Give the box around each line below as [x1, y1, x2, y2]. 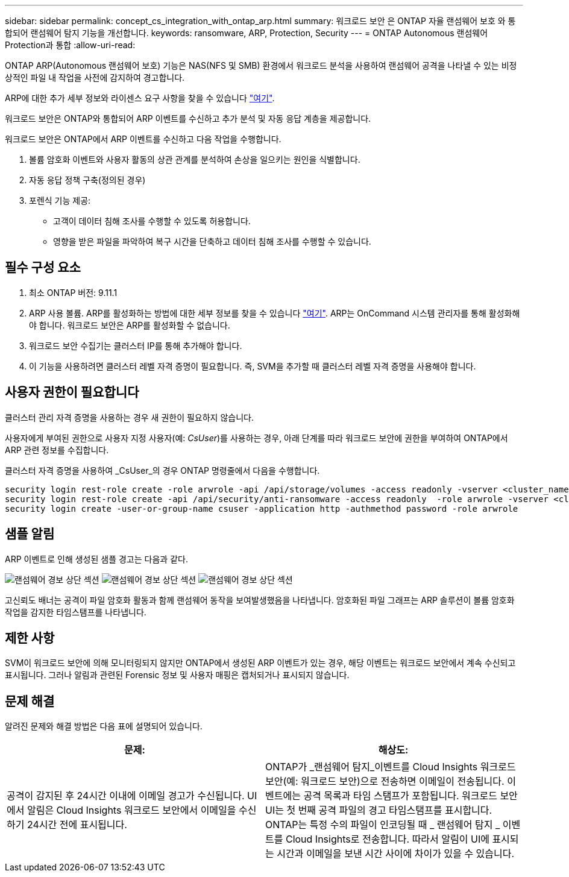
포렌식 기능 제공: [29, 195, 91, 206]
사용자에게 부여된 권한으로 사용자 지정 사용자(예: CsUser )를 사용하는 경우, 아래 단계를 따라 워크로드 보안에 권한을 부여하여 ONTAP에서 [5, 432, 508, 443]
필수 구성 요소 [5, 260, 81, 275]
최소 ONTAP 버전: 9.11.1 [29, 287, 118, 298]
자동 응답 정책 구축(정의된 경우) [29, 175, 146, 185]
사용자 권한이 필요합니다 [5, 385, 139, 400]
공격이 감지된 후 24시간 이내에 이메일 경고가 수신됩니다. [7, 790, 245, 802]
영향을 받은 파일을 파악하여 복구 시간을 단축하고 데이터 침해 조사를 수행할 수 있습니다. [53, 236, 371, 247]
